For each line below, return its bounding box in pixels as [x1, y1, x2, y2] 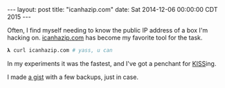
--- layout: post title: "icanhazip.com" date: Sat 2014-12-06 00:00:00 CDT [7, 6, 218, 13]
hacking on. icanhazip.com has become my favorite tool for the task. [7, 33, 203, 42]
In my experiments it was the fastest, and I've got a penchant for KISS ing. [7, 59, 217, 67]
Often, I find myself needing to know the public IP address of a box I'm [7, 26, 208, 34]
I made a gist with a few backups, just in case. [7, 73, 138, 81]
